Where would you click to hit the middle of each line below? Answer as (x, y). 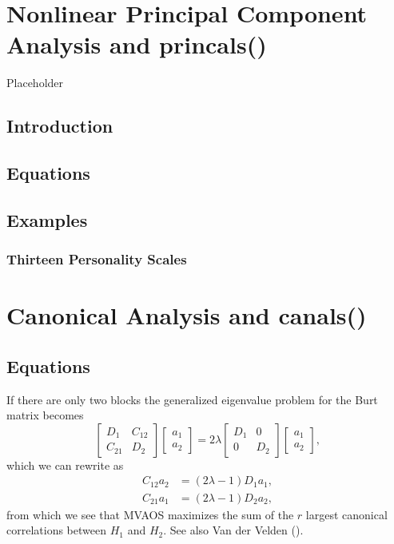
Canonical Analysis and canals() (187, 315)
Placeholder (35, 83)
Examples (47, 219)
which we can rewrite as (65, 465)
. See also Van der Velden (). (233, 530)
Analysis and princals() (137, 44)
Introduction (60, 126)
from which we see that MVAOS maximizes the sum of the (150, 514)
